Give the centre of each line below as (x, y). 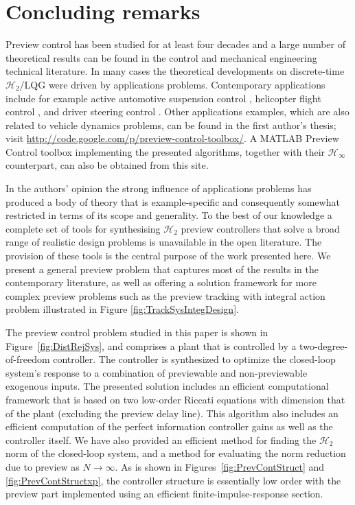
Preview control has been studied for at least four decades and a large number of (176, 44)
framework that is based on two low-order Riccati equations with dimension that (175, 399)
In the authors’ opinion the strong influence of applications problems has (159, 188)
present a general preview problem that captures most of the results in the (162, 269)
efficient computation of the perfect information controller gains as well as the (169, 426)
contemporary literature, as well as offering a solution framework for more (161, 282)
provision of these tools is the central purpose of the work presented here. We (168, 256)
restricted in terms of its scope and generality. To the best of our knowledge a (169, 215)
